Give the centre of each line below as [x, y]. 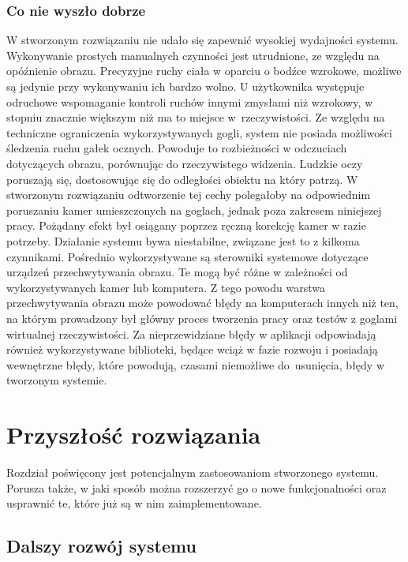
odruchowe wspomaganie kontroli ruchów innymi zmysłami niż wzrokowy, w [190, 101]
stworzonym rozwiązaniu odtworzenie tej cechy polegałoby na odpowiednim [189, 195]
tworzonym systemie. [57, 380]
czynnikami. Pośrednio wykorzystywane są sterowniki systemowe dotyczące [187, 256]
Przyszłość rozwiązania [134, 435]
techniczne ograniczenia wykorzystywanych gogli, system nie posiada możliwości [199, 132]
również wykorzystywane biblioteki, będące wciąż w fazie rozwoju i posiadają [192, 349]
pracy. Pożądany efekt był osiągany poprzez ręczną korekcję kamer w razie [186, 225]
